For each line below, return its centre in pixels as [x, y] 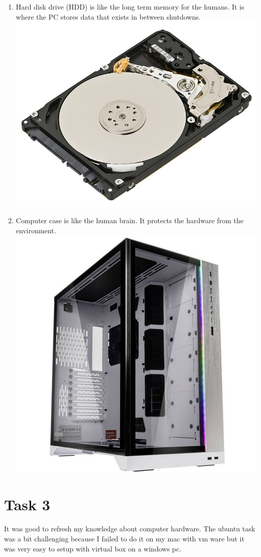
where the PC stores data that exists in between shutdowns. [108, 16]
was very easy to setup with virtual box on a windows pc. [93, 548]
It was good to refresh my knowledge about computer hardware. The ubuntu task [130, 529]
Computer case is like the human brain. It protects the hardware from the [129, 220]
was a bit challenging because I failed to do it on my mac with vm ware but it [124, 538]
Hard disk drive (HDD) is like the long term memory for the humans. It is [130, 7]
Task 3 [27, 504]
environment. [36, 230]
